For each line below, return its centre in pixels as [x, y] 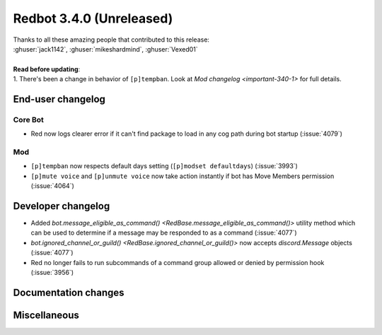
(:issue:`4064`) [52, 186]
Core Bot [28, 119]
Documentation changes [69, 292]
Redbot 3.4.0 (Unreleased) [93, 18]
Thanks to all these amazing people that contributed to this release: [111, 40]
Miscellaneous [46, 315]
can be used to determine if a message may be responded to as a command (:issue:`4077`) [164, 233]
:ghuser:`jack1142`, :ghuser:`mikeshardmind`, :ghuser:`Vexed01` [105, 49]
